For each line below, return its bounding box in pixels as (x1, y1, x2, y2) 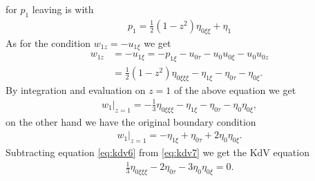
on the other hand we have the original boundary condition (6, 114, 256, 128)
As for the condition (6, 35, 91, 50)
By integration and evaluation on (6, 82, 146, 97)
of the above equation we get (173, 82, 296, 97)
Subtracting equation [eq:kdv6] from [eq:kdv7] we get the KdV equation (6, 145, 309, 160)
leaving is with (32, 2, 94, 16)
